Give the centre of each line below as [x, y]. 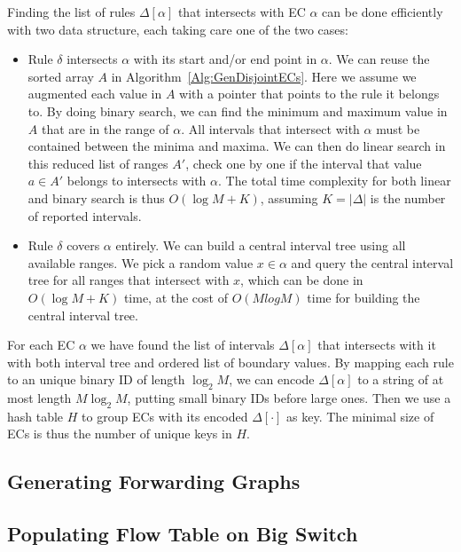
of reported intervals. [85, 215]
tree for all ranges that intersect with [129, 280]
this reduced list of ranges [98, 163]
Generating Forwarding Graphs [154, 481]
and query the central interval [372, 262]
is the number [408, 197]
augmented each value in [95, 94]
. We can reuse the [379, 59]
